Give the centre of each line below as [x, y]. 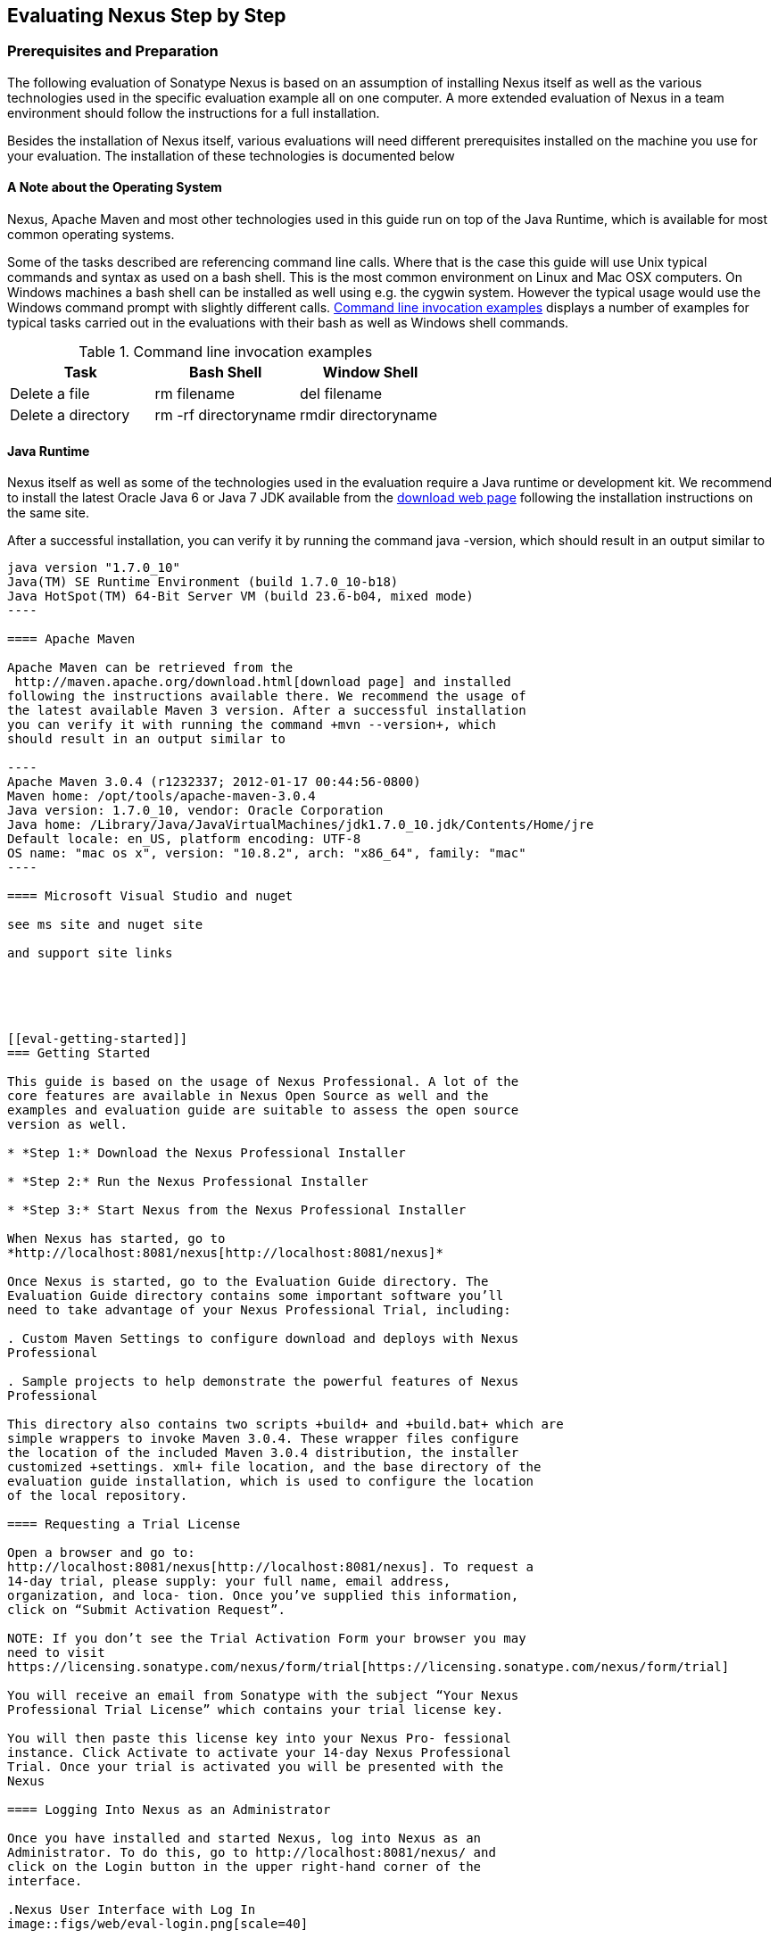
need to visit [56, 1653]
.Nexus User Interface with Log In [132, 1910]
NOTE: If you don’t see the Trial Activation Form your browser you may [267, 1639]
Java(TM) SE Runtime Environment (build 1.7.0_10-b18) [203, 582]
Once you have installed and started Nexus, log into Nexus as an [244, 1839]
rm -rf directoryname [225, 415]
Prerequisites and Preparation [113, 51]
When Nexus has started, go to [116, 1239]
